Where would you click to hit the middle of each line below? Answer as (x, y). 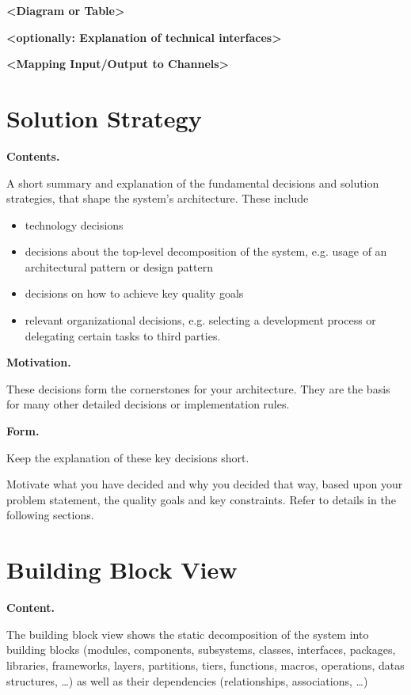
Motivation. (39, 362)
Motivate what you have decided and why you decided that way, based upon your (205, 484)
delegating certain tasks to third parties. (123, 335)
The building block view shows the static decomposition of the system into (188, 634)
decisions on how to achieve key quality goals (134, 293)
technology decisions (74, 224)
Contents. (33, 156)
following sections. (50, 515)
